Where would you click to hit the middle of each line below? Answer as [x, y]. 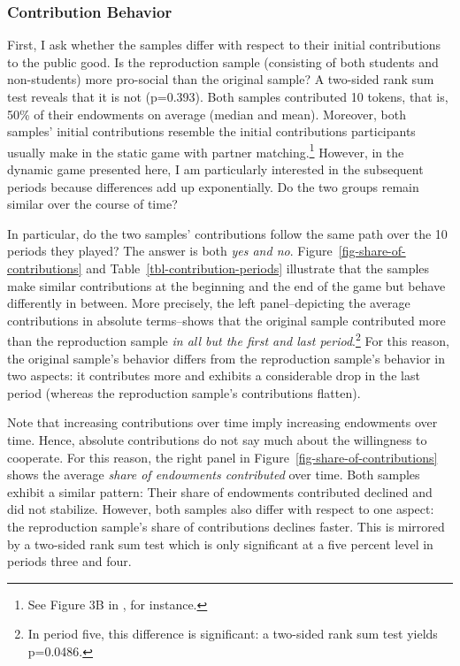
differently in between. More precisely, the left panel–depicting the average [209, 303]
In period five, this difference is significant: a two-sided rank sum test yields [233, 634]
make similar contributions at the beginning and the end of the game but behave [226, 285]
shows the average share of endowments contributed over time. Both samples [214, 475]
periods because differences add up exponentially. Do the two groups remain [213, 186]
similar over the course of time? [92, 204]
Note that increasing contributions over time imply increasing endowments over [222, 422]
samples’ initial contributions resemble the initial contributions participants [211, 131]
